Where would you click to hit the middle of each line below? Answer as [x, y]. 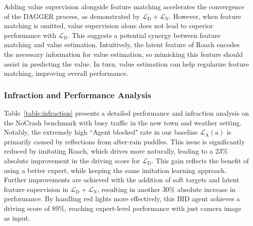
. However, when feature [205, 16]
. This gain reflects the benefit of [200, 160]
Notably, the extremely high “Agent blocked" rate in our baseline [101, 132]
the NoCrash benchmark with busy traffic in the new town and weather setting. [123, 122]
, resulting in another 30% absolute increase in [166, 189]
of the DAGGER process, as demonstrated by [72, 16]
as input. [17, 217]
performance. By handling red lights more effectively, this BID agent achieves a [122, 199]
